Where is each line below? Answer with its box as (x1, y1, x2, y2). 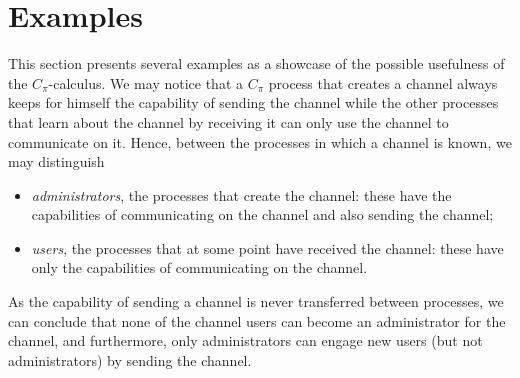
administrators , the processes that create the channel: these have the (31, 184, 452, 205)
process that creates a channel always (268, 72, 498, 93)
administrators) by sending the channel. (8, 349, 252, 370)
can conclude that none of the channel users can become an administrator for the (8, 310, 506, 331)
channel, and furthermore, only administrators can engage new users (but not (8, 330, 483, 351)
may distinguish (8, 151, 105, 172)
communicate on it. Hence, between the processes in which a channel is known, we (8, 131, 512, 152)
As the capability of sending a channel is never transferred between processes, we (8, 291, 504, 312)
